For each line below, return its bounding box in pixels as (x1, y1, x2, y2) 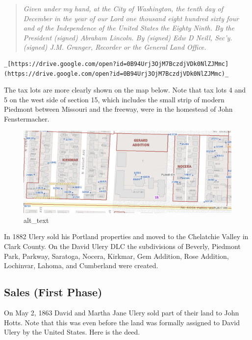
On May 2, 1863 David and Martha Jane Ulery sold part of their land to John (4, 307, 239, 317)
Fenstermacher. (4, 113, 50, 124)
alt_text (24, 215, 49, 225)
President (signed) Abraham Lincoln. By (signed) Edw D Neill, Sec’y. (23, 32, 232, 42)
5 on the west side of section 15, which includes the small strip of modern (4, 94, 225, 104)
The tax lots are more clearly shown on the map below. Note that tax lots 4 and (4, 85, 246, 95)
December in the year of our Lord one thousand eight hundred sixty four (23, 13, 239, 23)
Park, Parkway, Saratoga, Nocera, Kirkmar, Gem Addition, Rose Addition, (4, 250, 229, 261)
